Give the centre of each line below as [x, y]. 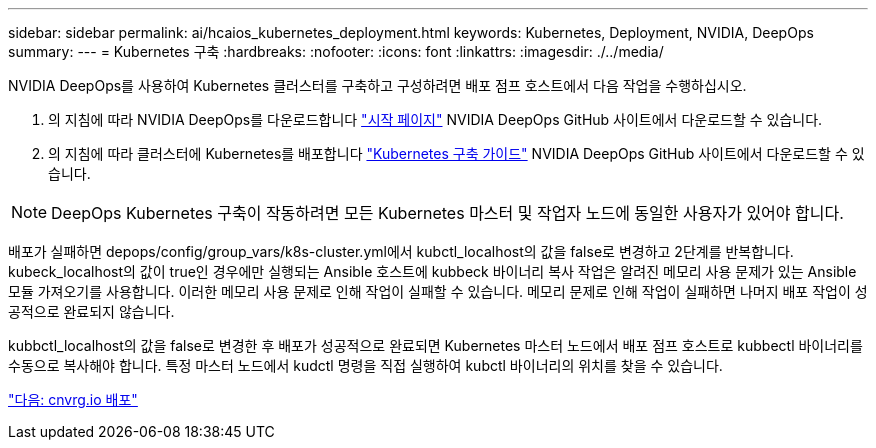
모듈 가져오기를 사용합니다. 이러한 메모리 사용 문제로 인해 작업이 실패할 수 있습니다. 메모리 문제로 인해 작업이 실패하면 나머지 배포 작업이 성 [438, 291]
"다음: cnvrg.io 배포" [73, 399]
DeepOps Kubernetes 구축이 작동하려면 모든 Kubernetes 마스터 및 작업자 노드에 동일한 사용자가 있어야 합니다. [447, 213]
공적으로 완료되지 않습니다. [91, 311]
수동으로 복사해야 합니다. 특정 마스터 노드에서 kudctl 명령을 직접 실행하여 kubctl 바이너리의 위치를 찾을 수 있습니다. [365, 365]
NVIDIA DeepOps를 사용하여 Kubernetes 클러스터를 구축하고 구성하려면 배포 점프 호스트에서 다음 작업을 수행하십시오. [377, 85]
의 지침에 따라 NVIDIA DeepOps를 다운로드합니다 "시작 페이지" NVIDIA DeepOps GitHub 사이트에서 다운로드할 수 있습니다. [435, 119]
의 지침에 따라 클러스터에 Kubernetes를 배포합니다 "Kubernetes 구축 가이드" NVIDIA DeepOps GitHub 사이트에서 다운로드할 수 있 [456, 153]
